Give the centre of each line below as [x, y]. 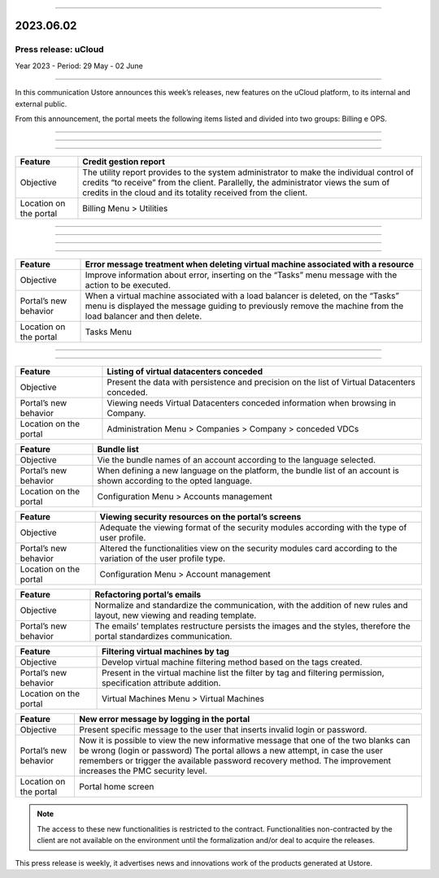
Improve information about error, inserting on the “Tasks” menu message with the [241, 275]
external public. [41, 104]
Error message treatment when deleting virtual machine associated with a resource [250, 264]
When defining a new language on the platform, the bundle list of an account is [248, 471]
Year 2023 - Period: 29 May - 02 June [79, 66]
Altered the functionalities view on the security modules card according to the [248, 549]
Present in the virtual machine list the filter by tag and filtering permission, [243, 673]
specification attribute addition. [161, 683]
